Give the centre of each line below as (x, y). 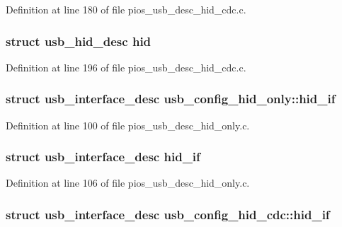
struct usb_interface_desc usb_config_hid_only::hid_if (171, 99)
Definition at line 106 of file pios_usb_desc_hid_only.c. (128, 183)
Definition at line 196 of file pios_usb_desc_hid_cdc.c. (126, 67)
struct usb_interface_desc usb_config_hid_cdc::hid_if (168, 214)
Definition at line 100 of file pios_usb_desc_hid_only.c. (128, 125)
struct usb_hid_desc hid (79, 41)
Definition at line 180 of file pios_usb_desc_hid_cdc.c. (126, 9)
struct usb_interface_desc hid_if (103, 157)
